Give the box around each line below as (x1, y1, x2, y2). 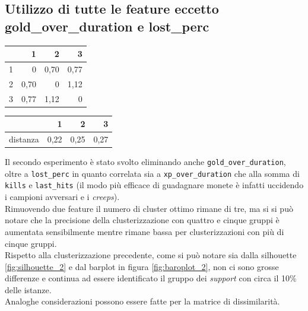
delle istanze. (5, 283, 52, 296)
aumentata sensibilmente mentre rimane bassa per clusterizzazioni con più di (5, 225, 284, 237)
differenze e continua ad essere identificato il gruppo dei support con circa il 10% (5, 272, 297, 284)
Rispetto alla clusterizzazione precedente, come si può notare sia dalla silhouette (5, 249, 297, 261)
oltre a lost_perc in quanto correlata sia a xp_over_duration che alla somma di (5, 167, 300, 179)
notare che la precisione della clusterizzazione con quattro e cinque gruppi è (5, 214, 280, 226)
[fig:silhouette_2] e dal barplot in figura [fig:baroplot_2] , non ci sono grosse (5, 260, 279, 272)
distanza (9, 133, 39, 145)
